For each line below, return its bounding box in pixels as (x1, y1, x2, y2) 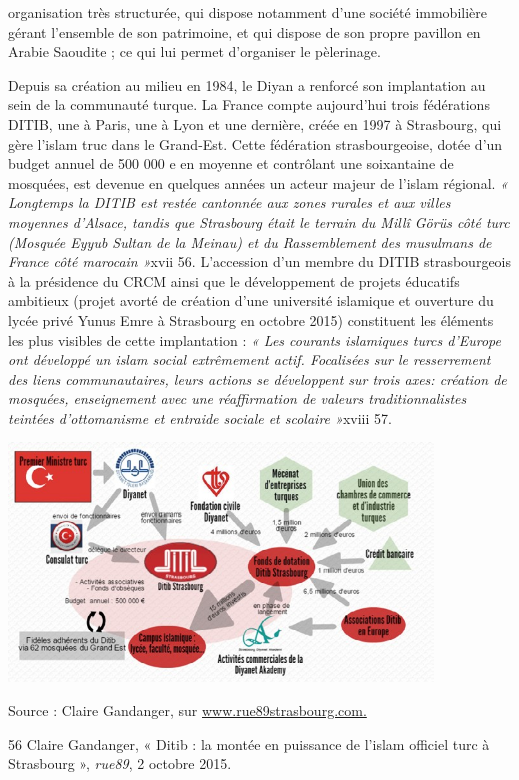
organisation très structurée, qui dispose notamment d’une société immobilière (8, 2, 487, 22)
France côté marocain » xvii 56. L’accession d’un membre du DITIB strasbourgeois (8, 251, 512, 272)
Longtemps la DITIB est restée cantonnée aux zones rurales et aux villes (8, 192, 451, 213)
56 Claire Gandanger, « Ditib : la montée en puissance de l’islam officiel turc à (8, 733, 490, 754)
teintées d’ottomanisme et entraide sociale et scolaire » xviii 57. (8, 407, 392, 428)
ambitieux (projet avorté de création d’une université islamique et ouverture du (8, 290, 494, 311)
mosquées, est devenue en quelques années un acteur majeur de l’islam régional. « (8, 172, 508, 193)
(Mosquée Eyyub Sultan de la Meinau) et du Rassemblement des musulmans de (8, 231, 492, 252)
